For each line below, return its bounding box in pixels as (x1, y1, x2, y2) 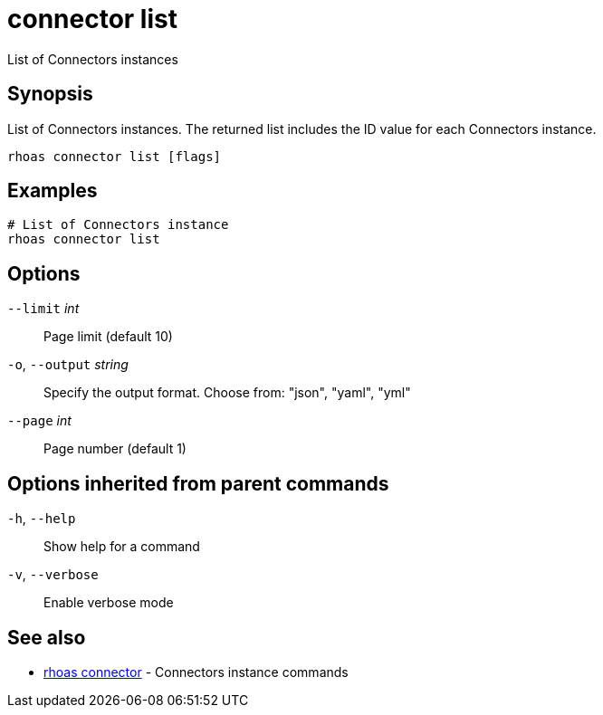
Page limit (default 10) (43, 329, 173, 345)
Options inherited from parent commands (7, 472, 389, 495)
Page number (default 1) (43, 441, 187, 457)
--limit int (7, 300, 80, 317)
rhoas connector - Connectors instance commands (43, 663, 349, 680)
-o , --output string (7, 357, 129, 373)
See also (7, 625, 86, 649)
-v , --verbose (7, 567, 99, 583)
